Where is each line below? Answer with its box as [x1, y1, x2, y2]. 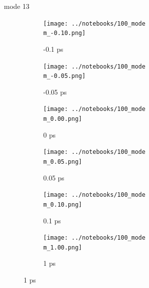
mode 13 [4, 1, 30, 11]
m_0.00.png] [43, 115, 82, 123]
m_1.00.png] [43, 244, 82, 251]
